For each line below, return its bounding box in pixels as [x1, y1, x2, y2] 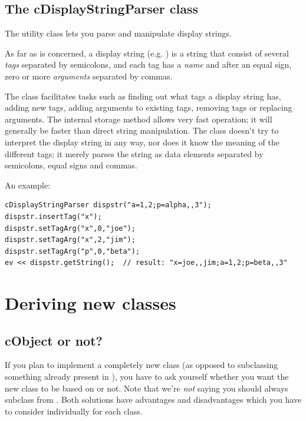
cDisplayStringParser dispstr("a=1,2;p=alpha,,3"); [5, 201, 212, 210]
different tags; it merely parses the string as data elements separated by [5, 147, 264, 160]
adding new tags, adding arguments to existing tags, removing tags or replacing [5, 101, 292, 114]
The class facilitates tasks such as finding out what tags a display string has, [5, 89, 281, 102]
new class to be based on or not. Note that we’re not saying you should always [5, 382, 288, 394]
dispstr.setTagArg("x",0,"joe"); [5, 224, 136, 233]
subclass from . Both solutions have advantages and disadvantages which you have [5, 393, 302, 406]
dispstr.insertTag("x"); [5, 212, 102, 221]
